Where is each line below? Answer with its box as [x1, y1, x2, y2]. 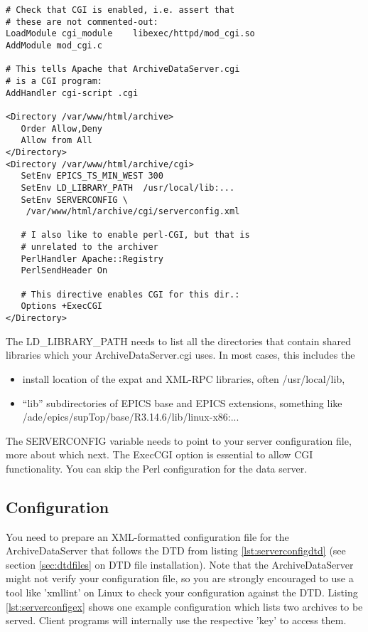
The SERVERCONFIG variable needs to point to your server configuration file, [6, 433, 352, 448]
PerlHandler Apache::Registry [21, 253, 163, 264]
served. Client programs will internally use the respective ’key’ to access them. [6, 613, 347, 628]
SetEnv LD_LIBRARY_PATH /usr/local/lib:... [21, 182, 235, 193]
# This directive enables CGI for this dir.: [21, 289, 240, 300]
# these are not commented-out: [6, 16, 158, 27]
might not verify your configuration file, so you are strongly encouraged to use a [6, 571, 354, 586]
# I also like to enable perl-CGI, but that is [21, 230, 250, 241]
